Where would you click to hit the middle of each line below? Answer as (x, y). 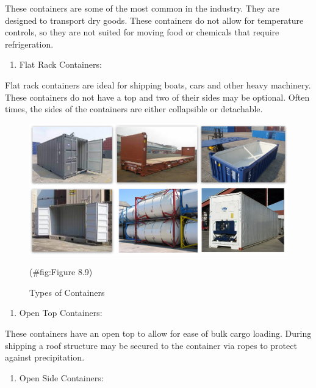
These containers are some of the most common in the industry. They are (142, 8)
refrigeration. (29, 44)
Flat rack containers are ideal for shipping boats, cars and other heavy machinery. (158, 84)
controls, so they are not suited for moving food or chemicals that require (142, 32)
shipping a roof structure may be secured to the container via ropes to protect (151, 345)
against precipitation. (45, 357)
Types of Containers (67, 292)
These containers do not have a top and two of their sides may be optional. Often (157, 97)
